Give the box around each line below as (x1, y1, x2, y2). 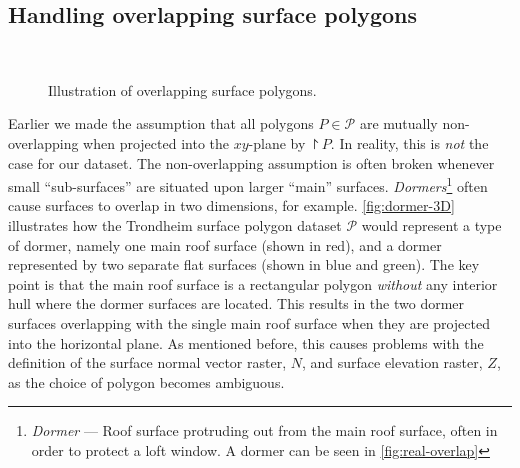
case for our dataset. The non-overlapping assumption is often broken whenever (8, 152, 495, 173)
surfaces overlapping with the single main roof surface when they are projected (8, 312, 490, 333)
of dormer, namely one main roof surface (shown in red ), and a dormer (8, 234, 442, 255)
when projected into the (83, 132, 229, 153)
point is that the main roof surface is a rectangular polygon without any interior (8, 273, 498, 294)
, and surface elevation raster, (301, 352, 483, 373)
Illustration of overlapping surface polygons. (48, 79, 317, 100)
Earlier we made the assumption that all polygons (8, 113, 314, 134)
